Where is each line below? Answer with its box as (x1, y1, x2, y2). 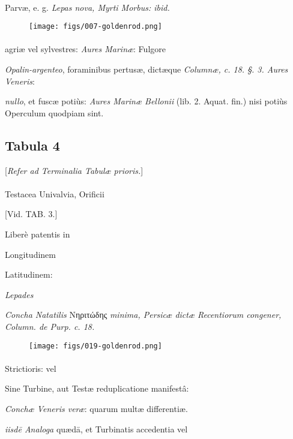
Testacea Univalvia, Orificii (5, 187, 104, 200)
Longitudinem (5, 248, 56, 260)
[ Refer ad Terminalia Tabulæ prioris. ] (5, 164, 143, 176)
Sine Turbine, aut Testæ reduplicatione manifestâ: (5, 382, 189, 395)
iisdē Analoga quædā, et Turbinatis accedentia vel (5, 422, 188, 435)
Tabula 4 (5, 136, 60, 154)
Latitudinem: (5, 268, 53, 281)
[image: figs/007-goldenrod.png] (29, 22, 162, 31)
